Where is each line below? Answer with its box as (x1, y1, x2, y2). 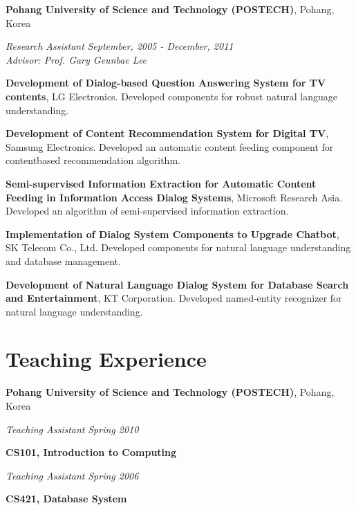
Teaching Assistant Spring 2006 (6, 468, 139, 482)
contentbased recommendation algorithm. (6, 153, 180, 167)
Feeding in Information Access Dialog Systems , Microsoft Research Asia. (6, 190, 343, 204)
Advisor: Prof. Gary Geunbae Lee (6, 52, 147, 66)
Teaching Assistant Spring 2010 (6, 421, 139, 436)
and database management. (6, 253, 121, 268)
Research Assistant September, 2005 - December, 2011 (6, 39, 234, 53)
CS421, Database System (6, 491, 127, 506)
